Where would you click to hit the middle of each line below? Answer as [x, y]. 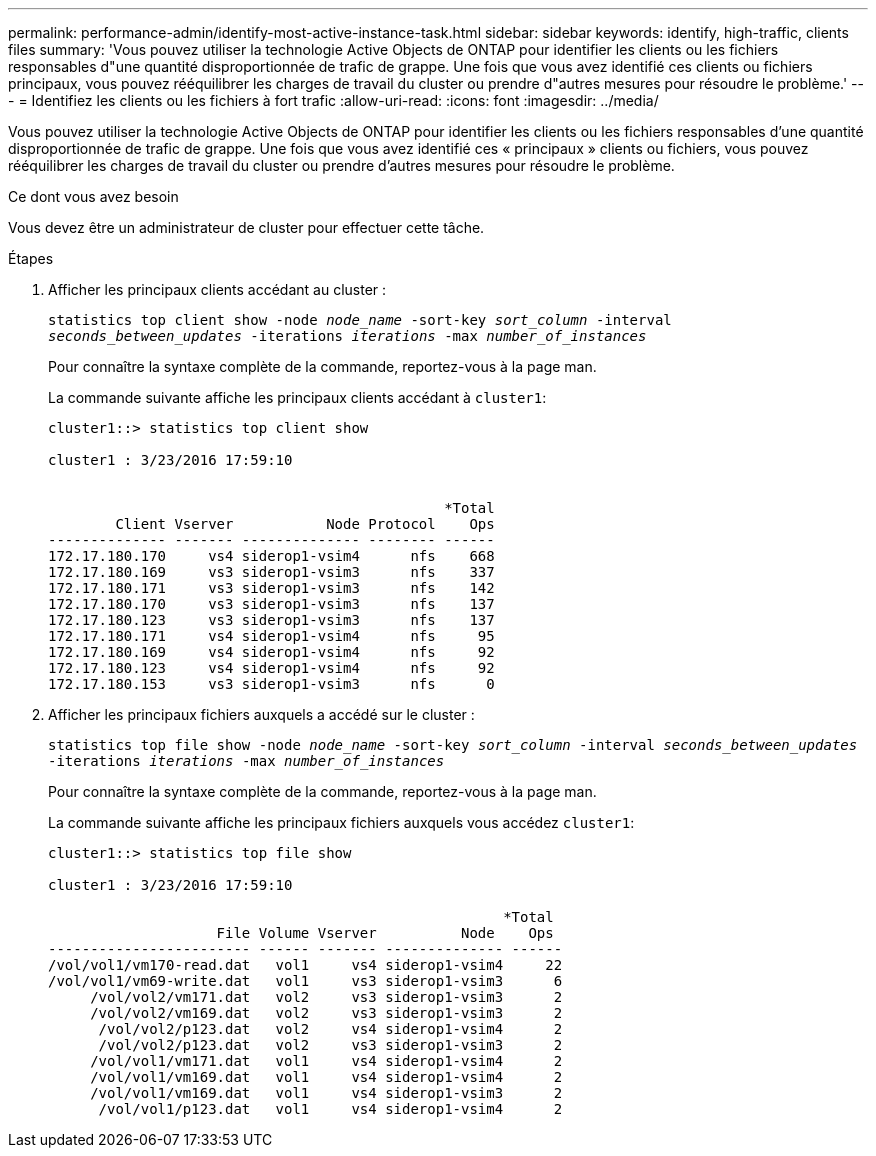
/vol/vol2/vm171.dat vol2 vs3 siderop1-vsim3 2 [326, 997]
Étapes [31, 258]
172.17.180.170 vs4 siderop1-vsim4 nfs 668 [271, 556]
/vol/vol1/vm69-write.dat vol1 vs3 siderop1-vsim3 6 [305, 981]
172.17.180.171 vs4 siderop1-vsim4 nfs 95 [271, 636]
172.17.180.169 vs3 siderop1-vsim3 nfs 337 [271, 572]
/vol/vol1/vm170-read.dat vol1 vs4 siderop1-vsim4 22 [305, 965]
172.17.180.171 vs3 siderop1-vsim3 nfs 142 [271, 588]
